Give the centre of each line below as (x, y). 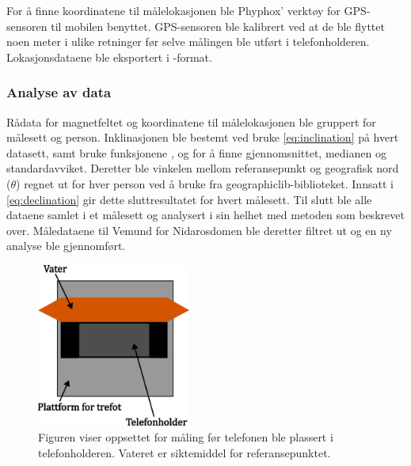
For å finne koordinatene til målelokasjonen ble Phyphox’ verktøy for (173, 10)
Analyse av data (59, 92)
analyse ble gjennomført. (66, 246)
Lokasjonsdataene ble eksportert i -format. (109, 57)
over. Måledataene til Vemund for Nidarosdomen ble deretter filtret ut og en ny (199, 230)
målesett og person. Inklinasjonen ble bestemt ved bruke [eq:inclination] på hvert (203, 137)
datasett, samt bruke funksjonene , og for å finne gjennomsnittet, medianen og (196, 152)
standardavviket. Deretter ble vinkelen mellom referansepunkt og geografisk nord (203, 168)
